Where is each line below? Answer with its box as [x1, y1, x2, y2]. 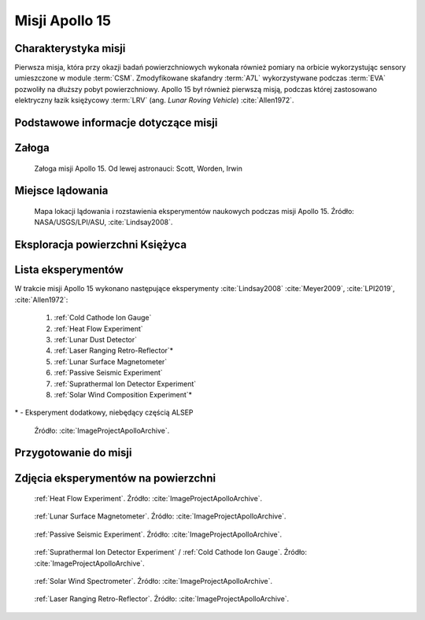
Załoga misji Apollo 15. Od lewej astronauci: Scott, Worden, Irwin [34, 164, 243, 173]
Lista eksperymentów [14, 264, 124, 277]
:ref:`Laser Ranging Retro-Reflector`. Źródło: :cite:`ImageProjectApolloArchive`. [34, 594, 290, 603]
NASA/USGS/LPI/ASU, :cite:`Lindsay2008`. [34, 217, 173, 227]
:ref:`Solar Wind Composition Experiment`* [54, 389, 193, 399]
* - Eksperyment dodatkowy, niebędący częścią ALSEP [14, 408, 194, 417]
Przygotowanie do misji [14, 446, 133, 459]
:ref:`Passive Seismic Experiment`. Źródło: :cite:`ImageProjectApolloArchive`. [34, 530, 283, 539]
